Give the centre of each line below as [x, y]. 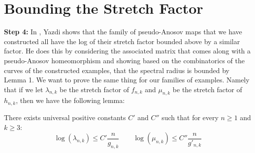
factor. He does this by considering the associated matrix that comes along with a [127, 51]
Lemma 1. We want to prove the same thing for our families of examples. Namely [127, 80]
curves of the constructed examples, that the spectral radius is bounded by [117, 70]
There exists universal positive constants [65, 117]
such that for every [190, 117]
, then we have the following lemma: [70, 100]
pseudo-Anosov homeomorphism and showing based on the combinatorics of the [124, 60]
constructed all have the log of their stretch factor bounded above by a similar [122, 41]
